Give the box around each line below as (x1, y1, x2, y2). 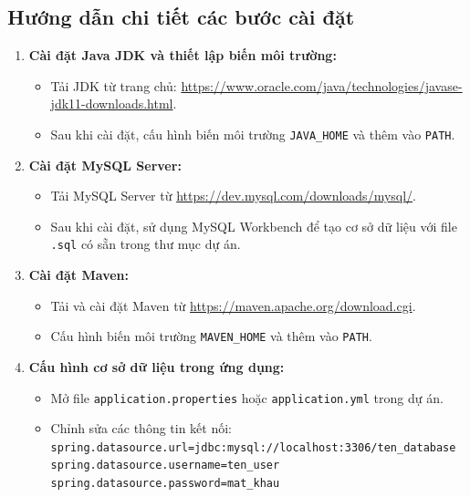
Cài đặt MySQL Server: (28, 155, 182, 174)
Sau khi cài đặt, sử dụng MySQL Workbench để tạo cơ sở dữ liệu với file (50, 216, 457, 235)
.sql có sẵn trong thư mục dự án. (50, 234, 241, 254)
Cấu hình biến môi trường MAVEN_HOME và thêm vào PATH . (50, 326, 372, 346)
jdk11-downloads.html (50, 94, 173, 113)
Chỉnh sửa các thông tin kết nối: (50, 419, 233, 438)
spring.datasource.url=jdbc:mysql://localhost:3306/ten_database (50, 440, 456, 454)
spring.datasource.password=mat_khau (50, 477, 280, 491)
